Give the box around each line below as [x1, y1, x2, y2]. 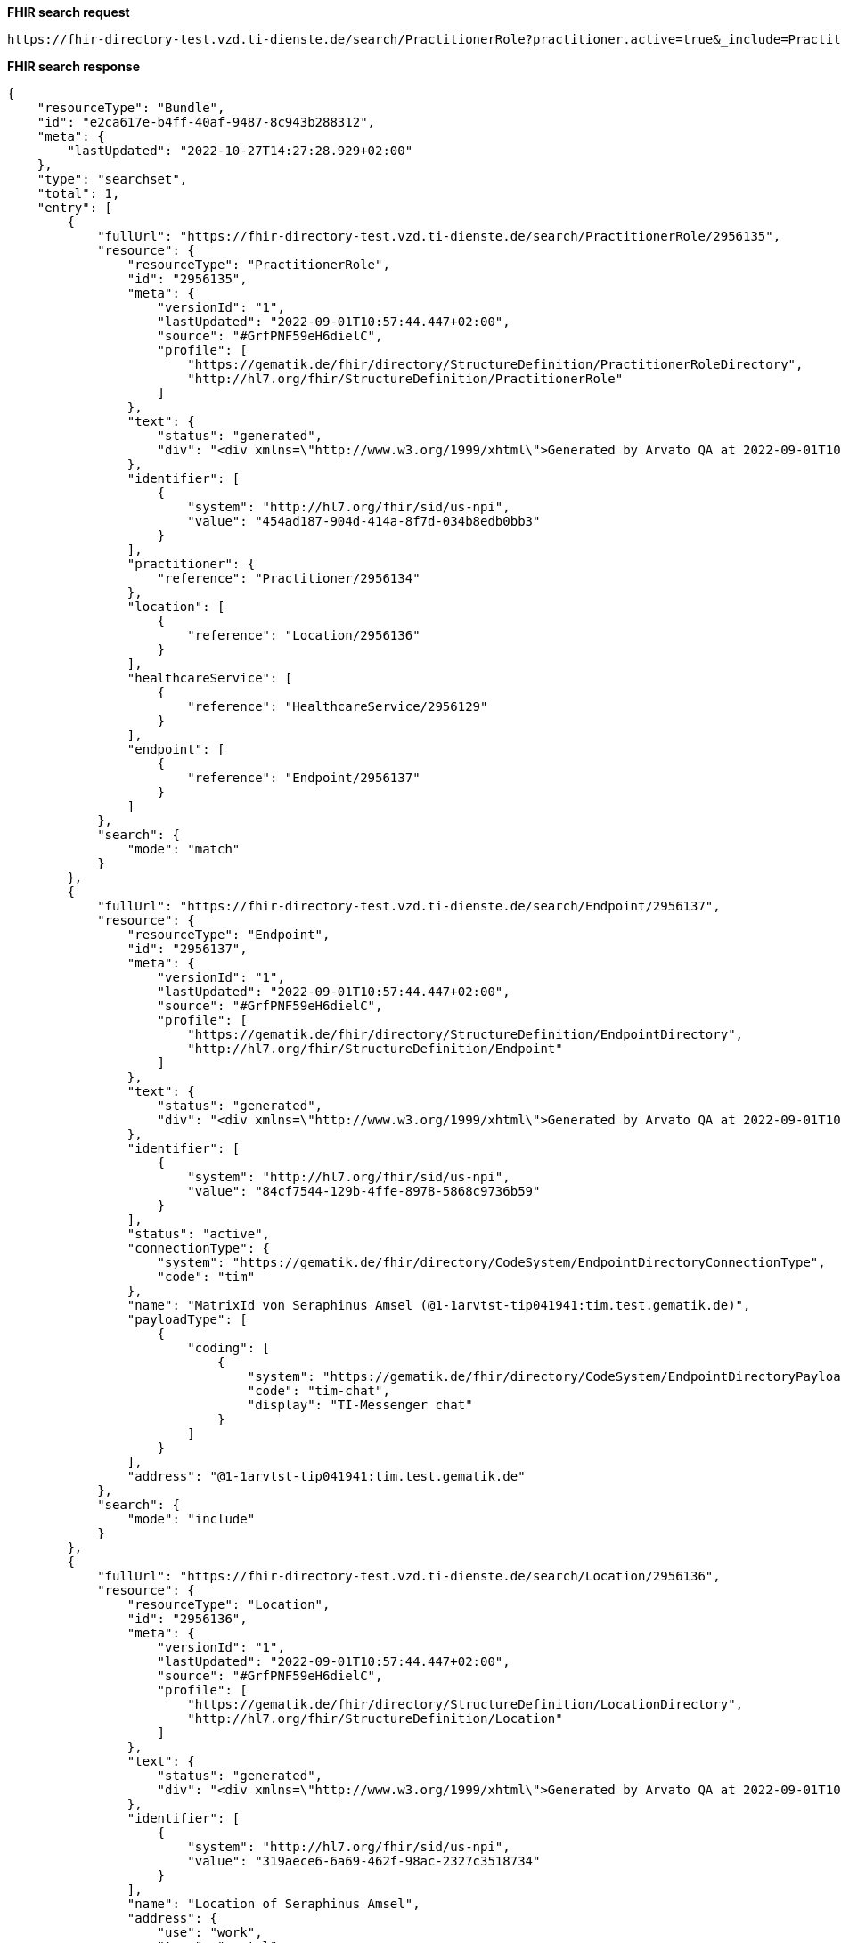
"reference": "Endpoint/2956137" [187, 771, 420, 785]
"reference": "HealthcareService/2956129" [187, 699, 488, 714]
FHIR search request [7, 4, 130, 20]
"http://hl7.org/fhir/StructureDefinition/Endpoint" [187, 1041, 563, 1056]
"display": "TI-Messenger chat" [247, 1398, 473, 1412]
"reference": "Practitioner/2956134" [157, 571, 420, 585]
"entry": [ [37, 200, 113, 215]
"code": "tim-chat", [247, 1384, 390, 1398]
